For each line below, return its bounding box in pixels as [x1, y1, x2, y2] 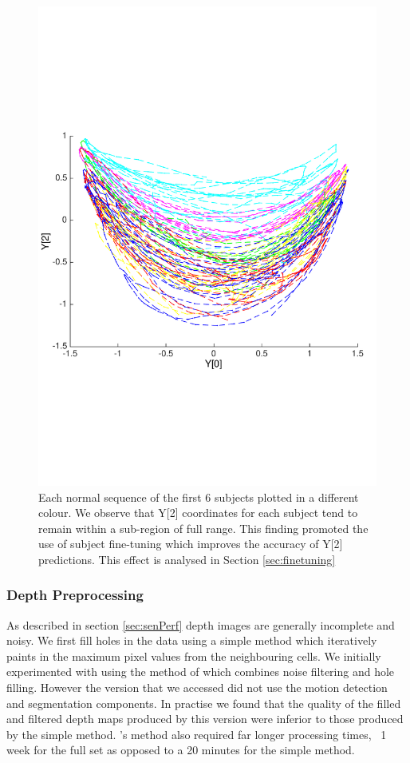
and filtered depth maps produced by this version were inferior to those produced [6, 710, 404, 727]
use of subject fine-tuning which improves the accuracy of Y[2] [38, 535, 343, 552]
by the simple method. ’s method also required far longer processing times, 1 [6, 725, 387, 742]
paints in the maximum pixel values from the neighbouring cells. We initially [6, 647, 381, 664]
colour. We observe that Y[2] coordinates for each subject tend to [38, 504, 358, 521]
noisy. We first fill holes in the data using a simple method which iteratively [6, 632, 377, 649]
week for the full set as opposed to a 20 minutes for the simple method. [6, 741, 355, 758]
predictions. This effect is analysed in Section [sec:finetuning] [38, 550, 336, 567]
